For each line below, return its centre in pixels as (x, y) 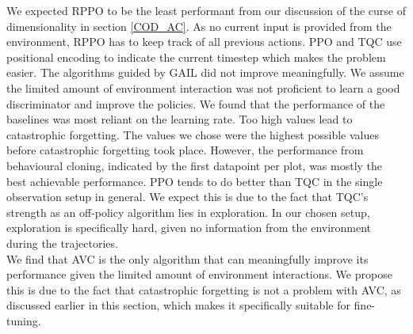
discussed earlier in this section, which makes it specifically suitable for (178, 305)
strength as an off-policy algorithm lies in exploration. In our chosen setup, (188, 212)
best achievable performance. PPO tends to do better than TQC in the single (195, 181)
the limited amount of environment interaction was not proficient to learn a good (203, 87)
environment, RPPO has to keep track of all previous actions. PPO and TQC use (204, 42)
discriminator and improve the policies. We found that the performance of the (196, 103)
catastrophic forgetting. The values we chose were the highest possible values (193, 134)
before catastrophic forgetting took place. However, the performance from (185, 150)
